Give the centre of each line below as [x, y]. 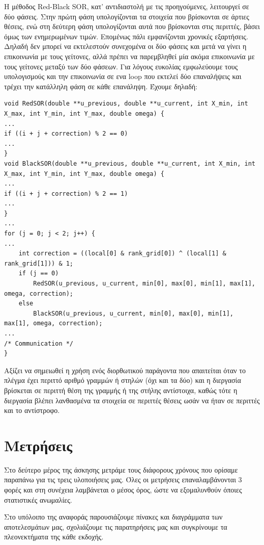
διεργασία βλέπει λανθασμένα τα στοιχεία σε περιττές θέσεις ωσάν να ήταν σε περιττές [132, 400]
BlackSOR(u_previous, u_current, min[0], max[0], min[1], [134, 313]
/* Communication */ [39, 343]
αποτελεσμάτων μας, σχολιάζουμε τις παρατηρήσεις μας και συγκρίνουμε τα [116, 526]
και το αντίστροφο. [32, 410]
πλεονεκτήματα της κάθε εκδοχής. [54, 537]
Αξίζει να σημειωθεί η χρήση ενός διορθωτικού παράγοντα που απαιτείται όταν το [125, 370]
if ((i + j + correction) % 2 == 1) [66, 193]
